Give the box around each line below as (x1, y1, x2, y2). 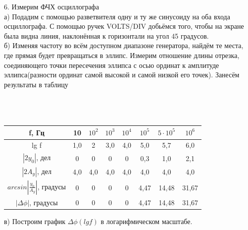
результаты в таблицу (4, 79, 68, 89)
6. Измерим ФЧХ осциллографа (4, 1, 99, 11)
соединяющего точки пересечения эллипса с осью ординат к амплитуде (4, 59, 219, 70)
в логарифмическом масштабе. (100, 216, 193, 227)
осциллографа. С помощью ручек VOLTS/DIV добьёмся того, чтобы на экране (4, 21, 244, 31)
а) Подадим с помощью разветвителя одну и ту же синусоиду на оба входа (4, 11, 230, 21)
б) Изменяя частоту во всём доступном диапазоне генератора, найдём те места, (4, 40, 244, 51)
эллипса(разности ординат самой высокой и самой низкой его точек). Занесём (4, 69, 240, 80)
